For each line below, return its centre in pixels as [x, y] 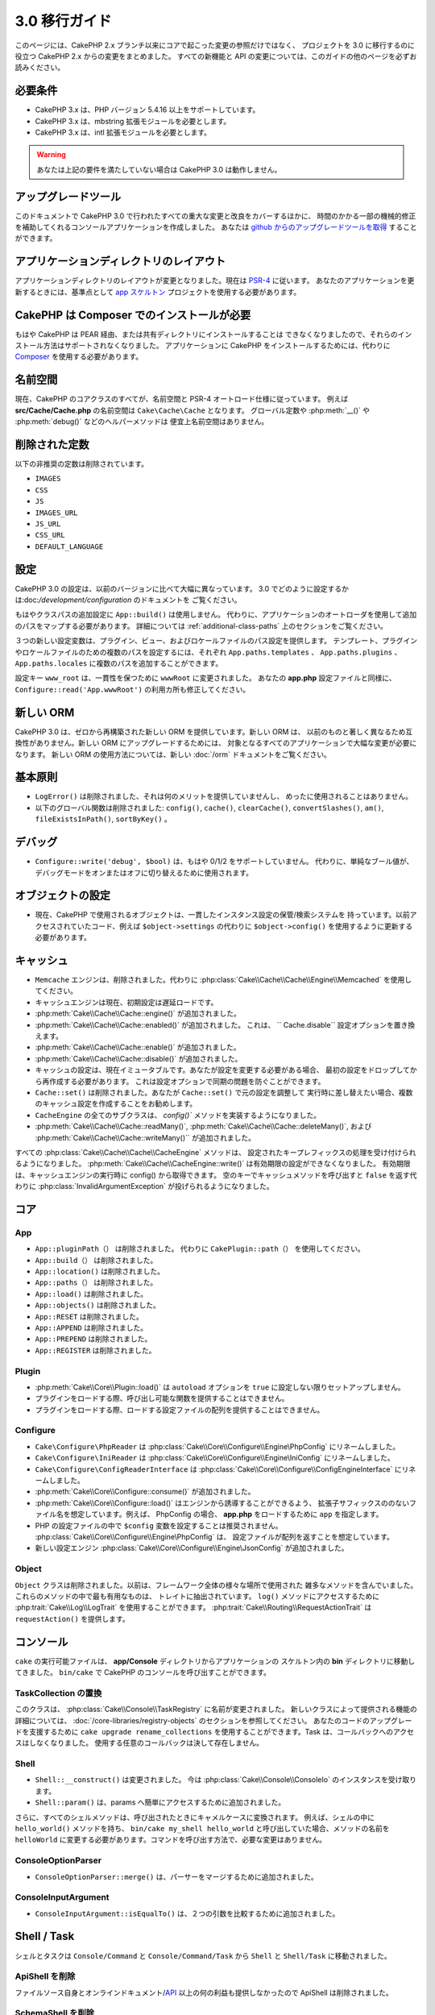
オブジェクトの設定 [62, 896]
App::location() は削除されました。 [100, 1271]
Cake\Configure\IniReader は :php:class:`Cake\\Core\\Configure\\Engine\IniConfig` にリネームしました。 [215, 1458]
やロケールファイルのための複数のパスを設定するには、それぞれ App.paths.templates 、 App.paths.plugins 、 [208, 652]
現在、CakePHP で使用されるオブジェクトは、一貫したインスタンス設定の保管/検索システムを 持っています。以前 [222, 915]
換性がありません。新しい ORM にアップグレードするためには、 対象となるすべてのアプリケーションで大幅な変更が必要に [216, 743]
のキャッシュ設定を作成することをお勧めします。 [116, 1103]
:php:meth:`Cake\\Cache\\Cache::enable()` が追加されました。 [138, 1047]
